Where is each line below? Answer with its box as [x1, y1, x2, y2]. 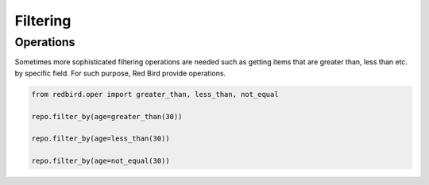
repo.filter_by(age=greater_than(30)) [31, 112, 183, 121]
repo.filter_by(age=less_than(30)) [31, 134, 170, 143]
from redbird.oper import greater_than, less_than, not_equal [31, 90, 279, 98]
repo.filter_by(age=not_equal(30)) [31, 156, 170, 166]
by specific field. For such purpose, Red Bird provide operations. [14, 68, 226, 78]
